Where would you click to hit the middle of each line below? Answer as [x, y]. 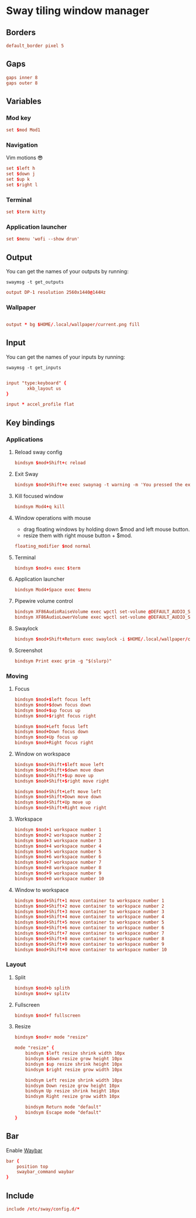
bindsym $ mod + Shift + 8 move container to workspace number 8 [90, 939]
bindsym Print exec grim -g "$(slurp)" [63, 661]
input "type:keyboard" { [36, 383]
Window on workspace [42, 754]
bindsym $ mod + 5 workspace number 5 [58, 852]
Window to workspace [42, 890]
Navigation [22, 145]
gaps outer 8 [22, 83]
